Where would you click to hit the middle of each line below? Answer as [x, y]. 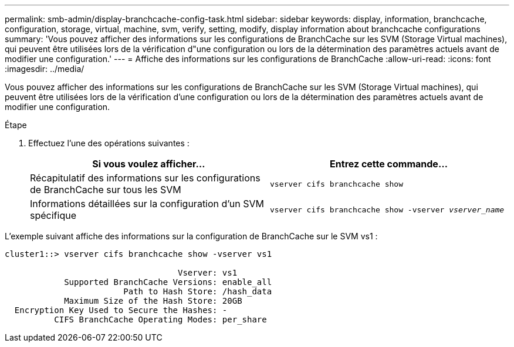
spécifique [53, 215]
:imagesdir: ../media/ [45, 69]
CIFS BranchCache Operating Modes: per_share [160, 319]
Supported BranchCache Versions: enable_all [168, 282]
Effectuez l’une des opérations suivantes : [109, 143]
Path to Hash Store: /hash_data [198, 291]
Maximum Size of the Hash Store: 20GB [153, 301]
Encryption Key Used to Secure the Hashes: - [121, 310]
